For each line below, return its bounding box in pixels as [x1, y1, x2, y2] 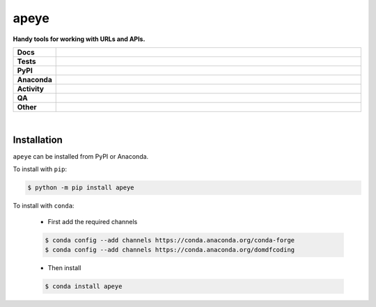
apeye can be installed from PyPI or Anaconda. [13, 152, 149, 160]
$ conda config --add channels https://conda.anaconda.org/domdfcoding [45, 246, 295, 253]
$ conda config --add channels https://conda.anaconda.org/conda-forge [45, 236, 295, 244]
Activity [17, 84, 45, 93]
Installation [13, 134, 63, 145]
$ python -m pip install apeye [27, 184, 135, 191]
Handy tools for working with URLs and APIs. [13, 35, 146, 43]
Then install [47, 263, 81, 271]
